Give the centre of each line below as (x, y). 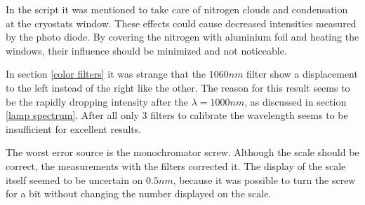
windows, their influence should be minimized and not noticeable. (146, 50)
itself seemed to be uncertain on (74, 179)
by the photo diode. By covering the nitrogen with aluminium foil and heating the (182, 37)
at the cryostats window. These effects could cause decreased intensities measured (181, 23)
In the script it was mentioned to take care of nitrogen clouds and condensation (177, 9)
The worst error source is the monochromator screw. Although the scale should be (182, 152)
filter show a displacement (302, 74)
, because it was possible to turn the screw (264, 179)
